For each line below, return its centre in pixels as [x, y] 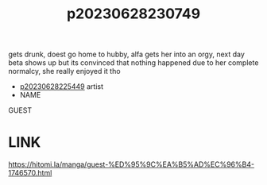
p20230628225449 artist [62, 87]
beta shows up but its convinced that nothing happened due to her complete [133, 63]
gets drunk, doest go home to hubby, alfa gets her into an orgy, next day [126, 54]
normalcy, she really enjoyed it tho [64, 71]
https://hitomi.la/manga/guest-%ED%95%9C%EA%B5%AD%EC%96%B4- [132, 164]
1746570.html [30, 173]
